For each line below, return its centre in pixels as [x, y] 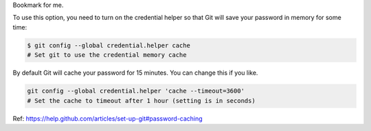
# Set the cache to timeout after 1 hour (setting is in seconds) [141, 100]
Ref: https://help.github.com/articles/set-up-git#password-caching [108, 118]
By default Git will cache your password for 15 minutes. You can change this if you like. [135, 73]
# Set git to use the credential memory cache [107, 55]
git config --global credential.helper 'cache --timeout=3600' [136, 91]
